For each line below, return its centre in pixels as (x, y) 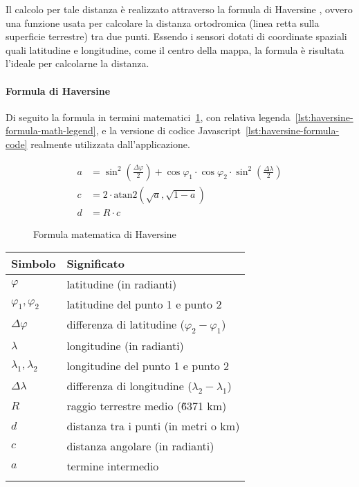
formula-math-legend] (51, 130)
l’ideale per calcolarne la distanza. (77, 63)
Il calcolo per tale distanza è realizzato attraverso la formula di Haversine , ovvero (179, 9)
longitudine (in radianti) (125, 346)
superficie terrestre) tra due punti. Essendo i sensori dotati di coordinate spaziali (176, 36)
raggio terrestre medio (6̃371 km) (147, 406)
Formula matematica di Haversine (105, 233)
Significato (95, 264)
